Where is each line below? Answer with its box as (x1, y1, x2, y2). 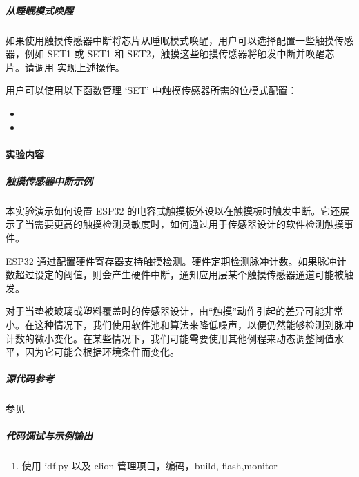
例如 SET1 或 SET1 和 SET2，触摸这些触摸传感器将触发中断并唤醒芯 (24, 46, 335, 61)
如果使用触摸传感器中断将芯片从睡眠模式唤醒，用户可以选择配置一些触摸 (6, 32, 334, 47)
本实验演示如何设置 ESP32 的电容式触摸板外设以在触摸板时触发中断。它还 (6, 203, 340, 217)
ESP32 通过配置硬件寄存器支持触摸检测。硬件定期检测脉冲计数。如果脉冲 (6, 253, 337, 268)
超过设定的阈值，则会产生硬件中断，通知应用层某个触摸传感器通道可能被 (14, 267, 344, 282)
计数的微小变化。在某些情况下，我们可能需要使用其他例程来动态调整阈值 (6, 331, 334, 345)
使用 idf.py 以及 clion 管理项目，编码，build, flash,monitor (21, 458, 278, 472)
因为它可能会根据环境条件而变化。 (24, 344, 179, 359)
